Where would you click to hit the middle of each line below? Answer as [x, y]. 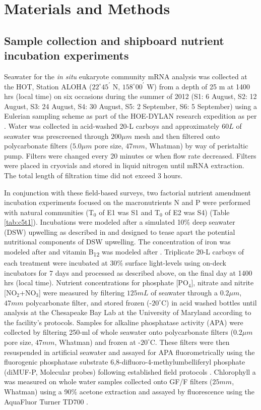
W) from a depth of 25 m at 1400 [199, 86]
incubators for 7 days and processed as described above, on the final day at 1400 [128, 272]
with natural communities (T [49, 212]
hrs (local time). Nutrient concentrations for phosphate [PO [96, 283]
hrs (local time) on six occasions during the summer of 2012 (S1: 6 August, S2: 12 [130, 96]
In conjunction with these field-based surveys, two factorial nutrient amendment [128, 192]
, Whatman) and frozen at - [97, 342]
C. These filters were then [190, 342]
